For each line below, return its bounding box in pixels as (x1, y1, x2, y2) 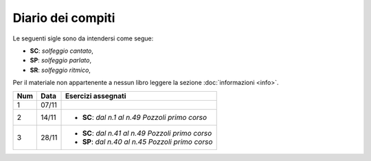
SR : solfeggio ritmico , (30, 66, 91, 74)
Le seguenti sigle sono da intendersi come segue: (12, 34, 154, 42)
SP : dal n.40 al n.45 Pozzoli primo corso (82, 137, 213, 147)
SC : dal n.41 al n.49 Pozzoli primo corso (82, 128, 212, 138)
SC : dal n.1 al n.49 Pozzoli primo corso (82, 112, 207, 122)
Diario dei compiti (12, 10, 115, 25)
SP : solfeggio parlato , (30, 56, 92, 64)
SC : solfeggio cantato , (30, 47, 94, 55)
